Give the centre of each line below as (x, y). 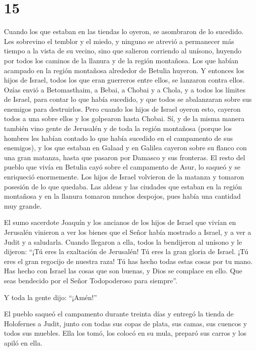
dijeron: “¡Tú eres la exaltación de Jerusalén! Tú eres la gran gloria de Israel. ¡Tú (126, 251)
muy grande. (23, 205)
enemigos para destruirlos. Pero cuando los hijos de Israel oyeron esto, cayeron (122, 109)
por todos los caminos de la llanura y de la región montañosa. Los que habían (121, 60)
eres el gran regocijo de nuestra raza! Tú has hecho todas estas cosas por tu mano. (128, 261)
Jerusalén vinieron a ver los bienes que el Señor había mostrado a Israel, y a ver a (128, 232)
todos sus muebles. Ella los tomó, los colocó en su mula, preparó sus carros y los (125, 333)
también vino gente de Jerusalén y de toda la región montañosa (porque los (118, 128)
